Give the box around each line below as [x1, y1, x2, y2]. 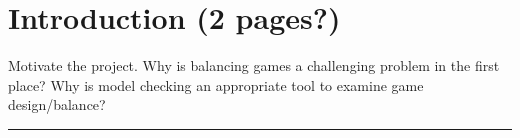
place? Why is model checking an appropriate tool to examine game [8, 74, 424, 95]
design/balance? [8, 94, 106, 115]
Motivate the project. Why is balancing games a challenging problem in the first [8, 55, 500, 76]
